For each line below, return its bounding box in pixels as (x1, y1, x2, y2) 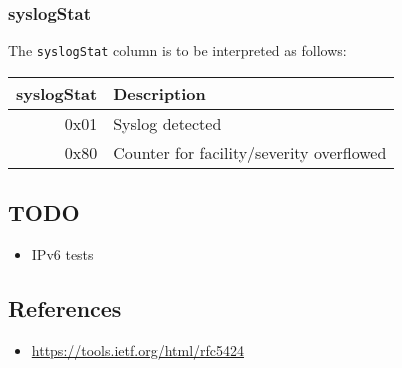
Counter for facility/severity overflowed (113, 140, 387, 164)
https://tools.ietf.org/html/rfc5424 (31, 339, 245, 360)
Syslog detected (113, 111, 222, 135)
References (8, 293, 122, 324)
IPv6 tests (31, 244, 94, 265)
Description (113, 81, 206, 105)
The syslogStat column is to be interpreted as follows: (8, 40, 347, 61)
